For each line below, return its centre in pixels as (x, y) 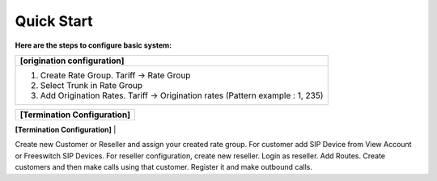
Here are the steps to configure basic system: (93, 45)
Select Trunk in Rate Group (91, 85)
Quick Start (54, 21)
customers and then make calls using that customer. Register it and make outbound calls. (164, 167)
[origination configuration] (72, 61)
